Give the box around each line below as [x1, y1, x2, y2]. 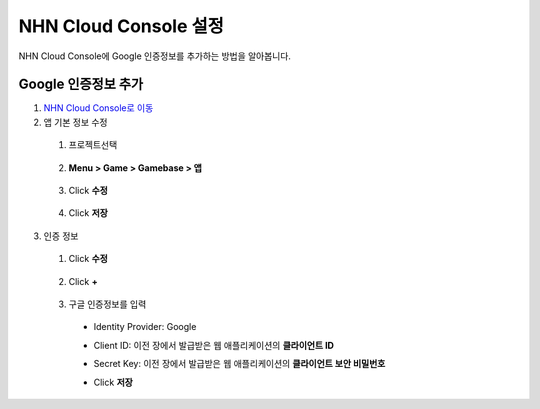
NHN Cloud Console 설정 [18, 15, 225, 37]
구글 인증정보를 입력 [68, 298, 147, 310]
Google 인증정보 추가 [18, 76, 144, 93]
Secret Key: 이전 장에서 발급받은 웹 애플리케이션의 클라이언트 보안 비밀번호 [93, 358, 386, 370]
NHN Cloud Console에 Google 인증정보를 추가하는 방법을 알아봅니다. [18, 50, 292, 62]
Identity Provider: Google [93, 321, 197, 333]
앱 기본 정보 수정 [43, 116, 108, 128]
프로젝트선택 [68, 139, 118, 151]
